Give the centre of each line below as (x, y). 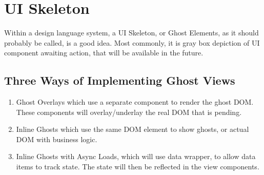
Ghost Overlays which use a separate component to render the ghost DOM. (135, 102)
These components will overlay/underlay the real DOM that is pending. (129, 112)
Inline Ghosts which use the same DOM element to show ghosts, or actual (133, 129)
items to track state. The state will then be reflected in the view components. (138, 167)
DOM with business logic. (57, 139)
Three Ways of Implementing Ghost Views (120, 80)
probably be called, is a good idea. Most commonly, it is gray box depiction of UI (132, 42)
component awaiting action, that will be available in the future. (104, 53)
